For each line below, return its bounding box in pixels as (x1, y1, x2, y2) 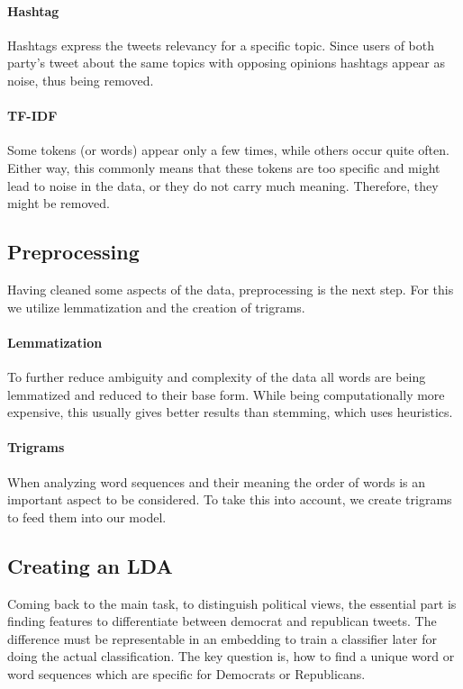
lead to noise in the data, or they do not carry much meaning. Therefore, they (7, 176, 439, 195)
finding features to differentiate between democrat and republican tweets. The (7, 612, 437, 630)
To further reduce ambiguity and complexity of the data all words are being (7, 367, 426, 385)
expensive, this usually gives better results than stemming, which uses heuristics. (7, 403, 453, 422)
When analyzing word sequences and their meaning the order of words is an (7, 472, 426, 491)
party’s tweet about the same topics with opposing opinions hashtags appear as (7, 53, 446, 72)
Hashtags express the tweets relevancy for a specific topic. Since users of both (7, 35, 434, 54)
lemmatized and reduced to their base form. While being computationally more (7, 385, 445, 403)
